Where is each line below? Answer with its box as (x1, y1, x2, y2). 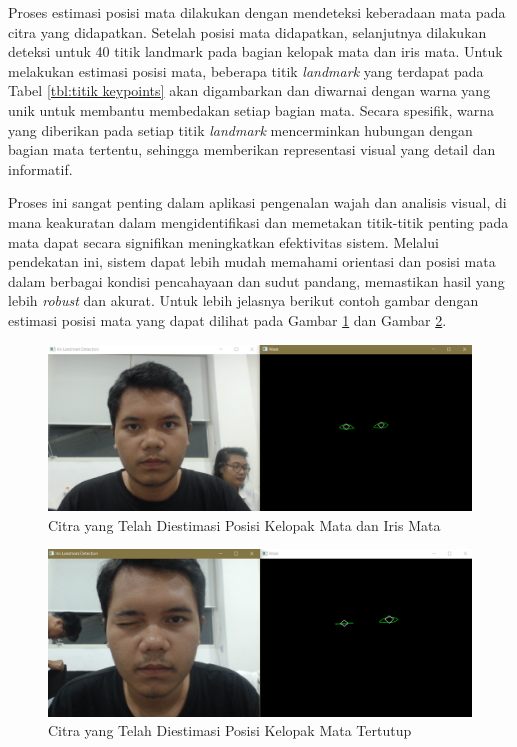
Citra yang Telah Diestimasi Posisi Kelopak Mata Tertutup (48, 720, 412, 741)
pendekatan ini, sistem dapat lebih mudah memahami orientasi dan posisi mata (8, 251, 496, 272)
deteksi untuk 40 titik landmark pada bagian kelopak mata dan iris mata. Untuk (8, 41, 503, 62)
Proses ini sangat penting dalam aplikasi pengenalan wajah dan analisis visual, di (8, 192, 507, 213)
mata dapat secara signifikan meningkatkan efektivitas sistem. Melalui (8, 231, 439, 252)
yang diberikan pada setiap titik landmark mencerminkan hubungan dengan (8, 119, 473, 140)
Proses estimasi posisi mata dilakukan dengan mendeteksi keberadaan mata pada (8, 2, 506, 22)
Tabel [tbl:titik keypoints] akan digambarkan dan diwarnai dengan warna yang (8, 80, 491, 101)
